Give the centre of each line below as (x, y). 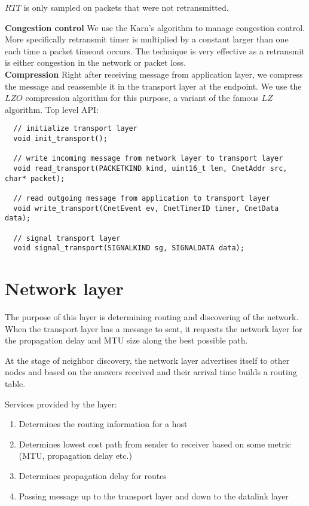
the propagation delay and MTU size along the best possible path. (126, 340)
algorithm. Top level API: (52, 109)
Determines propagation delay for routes (93, 475)
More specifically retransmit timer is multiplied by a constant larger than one (147, 39)
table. (15, 383)
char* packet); (35, 178)
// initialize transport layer (75, 129)
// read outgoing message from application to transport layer (142, 198)
